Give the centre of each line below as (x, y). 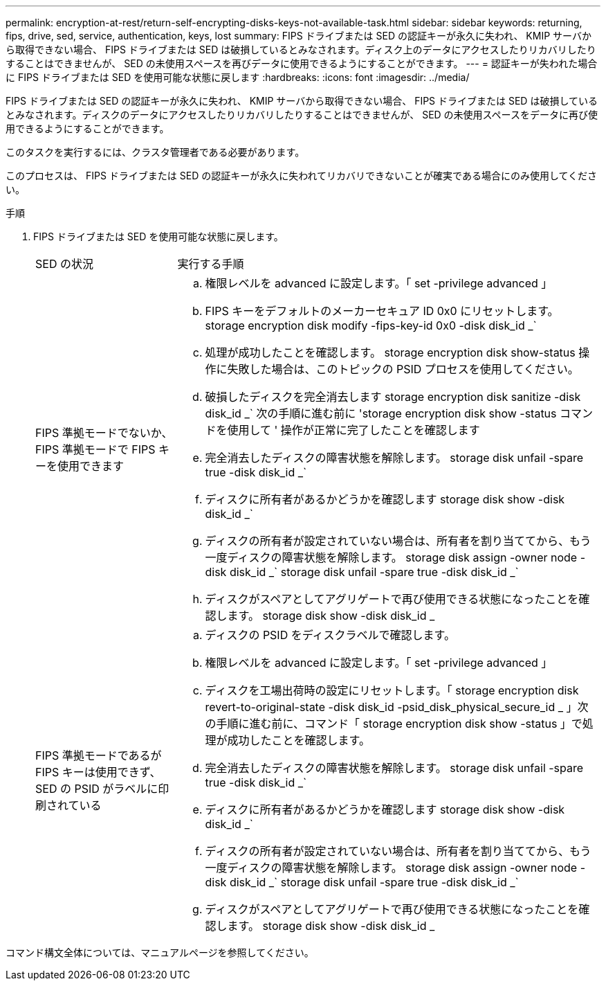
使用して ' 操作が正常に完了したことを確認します (353, 430)
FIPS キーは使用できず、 (98, 772)
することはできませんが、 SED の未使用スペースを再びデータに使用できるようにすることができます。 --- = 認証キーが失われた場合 (302, 63)
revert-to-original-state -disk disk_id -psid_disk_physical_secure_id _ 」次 (397, 707)
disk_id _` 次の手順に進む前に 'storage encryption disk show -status (381, 413)
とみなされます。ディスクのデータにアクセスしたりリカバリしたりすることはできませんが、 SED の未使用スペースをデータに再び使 (302, 115)
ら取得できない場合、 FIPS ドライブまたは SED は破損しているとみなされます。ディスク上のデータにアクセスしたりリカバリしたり (301, 50)
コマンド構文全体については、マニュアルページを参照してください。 (160, 952)
